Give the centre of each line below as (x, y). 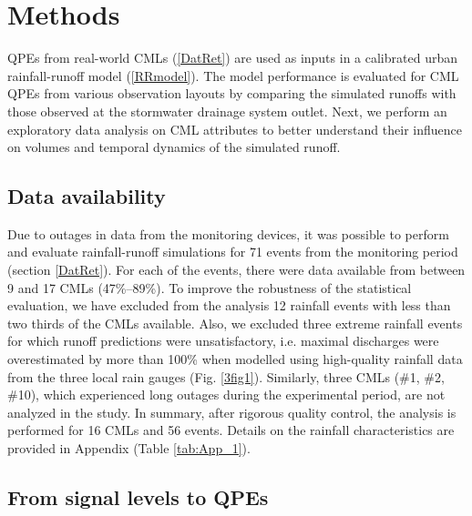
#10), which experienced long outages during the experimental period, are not (226, 395)
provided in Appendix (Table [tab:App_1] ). (129, 448)
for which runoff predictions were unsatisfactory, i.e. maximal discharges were (223, 341)
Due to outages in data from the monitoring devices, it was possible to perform (228, 233)
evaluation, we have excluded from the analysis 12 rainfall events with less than (229, 305)
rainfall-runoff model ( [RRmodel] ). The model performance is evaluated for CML (233, 75)
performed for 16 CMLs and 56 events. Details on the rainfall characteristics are (231, 430)
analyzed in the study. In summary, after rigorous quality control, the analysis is (232, 412)
